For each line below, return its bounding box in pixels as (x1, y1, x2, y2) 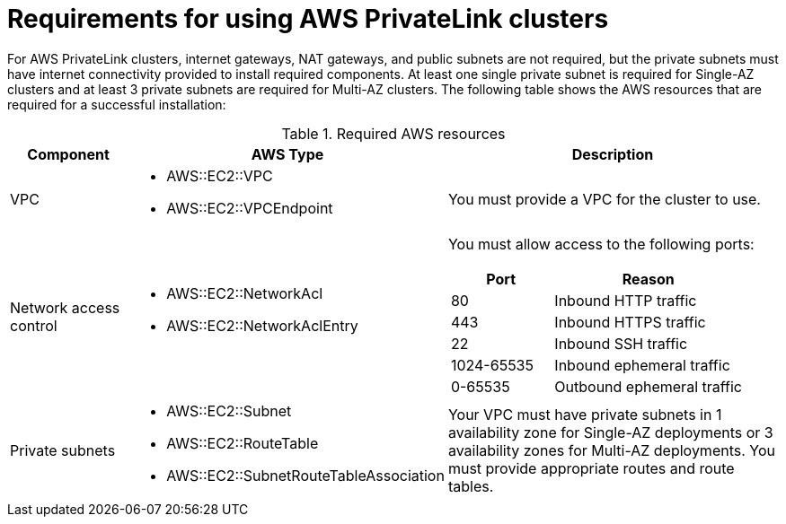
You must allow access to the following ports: (447, 234, 755, 253)
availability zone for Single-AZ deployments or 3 (447, 423, 773, 441)
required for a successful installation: (7, 96, 226, 112)
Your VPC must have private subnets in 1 (447, 405, 722, 424)
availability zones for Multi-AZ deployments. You (447, 441, 775, 459)
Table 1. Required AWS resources (281, 124, 506, 143)
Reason (622, 269, 675, 288)
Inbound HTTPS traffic (554, 312, 706, 331)
